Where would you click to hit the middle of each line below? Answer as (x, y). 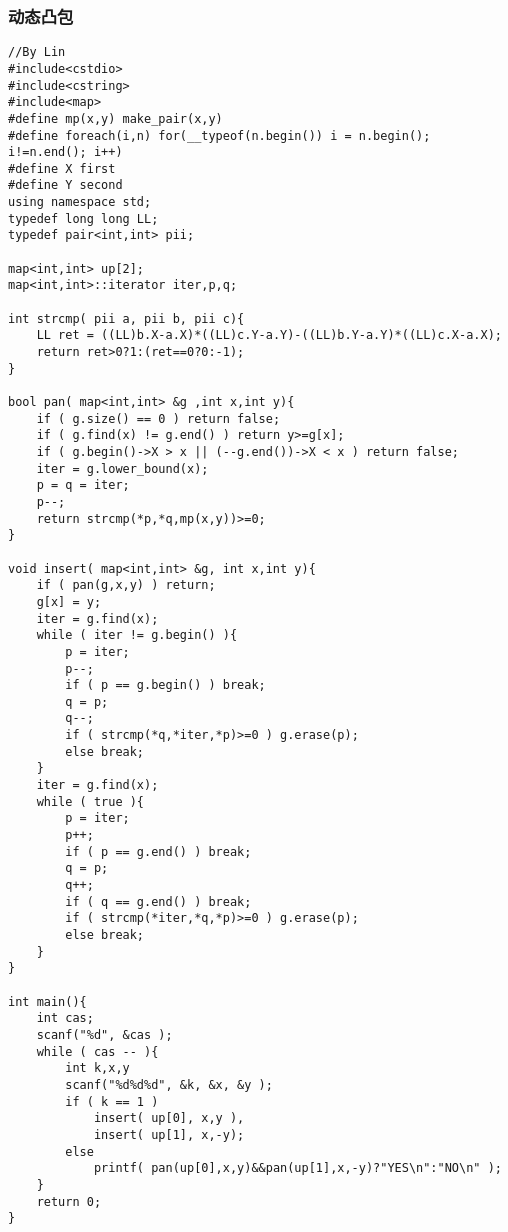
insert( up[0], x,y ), (169, 1118)
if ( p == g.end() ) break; (158, 851)
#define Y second (65, 185)
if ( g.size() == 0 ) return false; (158, 418)
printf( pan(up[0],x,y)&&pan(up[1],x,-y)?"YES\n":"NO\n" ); (297, 1168)
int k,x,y (97, 1068)
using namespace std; (80, 202)
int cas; (65, 1018)
